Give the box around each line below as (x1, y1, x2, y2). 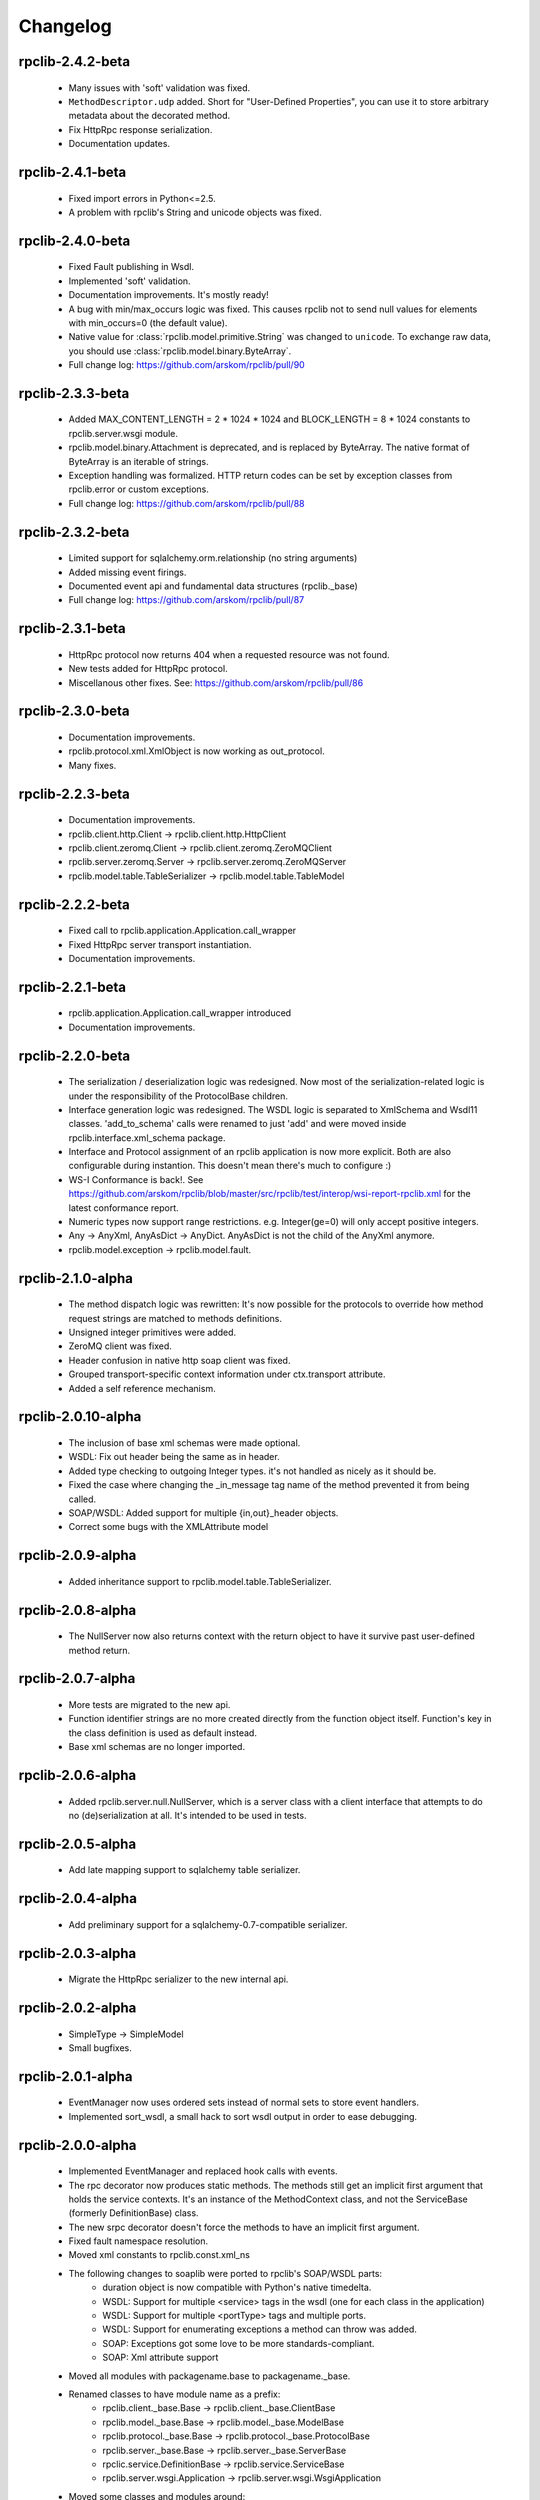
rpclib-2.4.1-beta (18, 163, 127, 180)
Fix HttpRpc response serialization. (68, 123, 213, 135)
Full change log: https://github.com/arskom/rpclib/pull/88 (68, 497, 305, 509)
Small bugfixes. (68, 2041, 132, 2054)
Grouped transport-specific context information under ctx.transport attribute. (68, 1368, 386, 1380)
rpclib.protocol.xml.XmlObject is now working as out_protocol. (68, 745, 325, 757)
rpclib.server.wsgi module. (68, 427, 179, 439)
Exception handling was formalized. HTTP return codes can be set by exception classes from (68, 470, 453, 482)
